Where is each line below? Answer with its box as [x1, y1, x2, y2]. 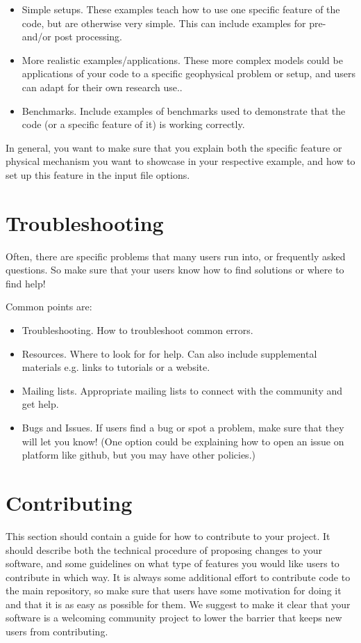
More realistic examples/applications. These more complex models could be [22, 52, 343, 67]
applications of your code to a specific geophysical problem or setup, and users [22, 66, 355, 81]
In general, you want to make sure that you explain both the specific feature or [6, 140, 342, 154]
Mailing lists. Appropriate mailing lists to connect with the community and [22, 383, 343, 397]
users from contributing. [6, 624, 108, 639]
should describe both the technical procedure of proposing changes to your [6, 542, 322, 557]
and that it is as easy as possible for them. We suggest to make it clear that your [6, 596, 351, 611]
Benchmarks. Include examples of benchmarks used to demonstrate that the [22, 103, 346, 118]
